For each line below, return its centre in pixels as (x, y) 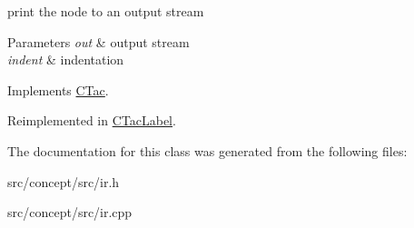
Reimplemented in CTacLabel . (92, 120)
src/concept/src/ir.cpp (70, 212)
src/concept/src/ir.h (64, 181)
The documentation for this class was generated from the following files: (207, 150)
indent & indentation (66, 59)
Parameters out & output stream (99, 41)
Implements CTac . (58, 89)
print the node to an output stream (106, 11)
